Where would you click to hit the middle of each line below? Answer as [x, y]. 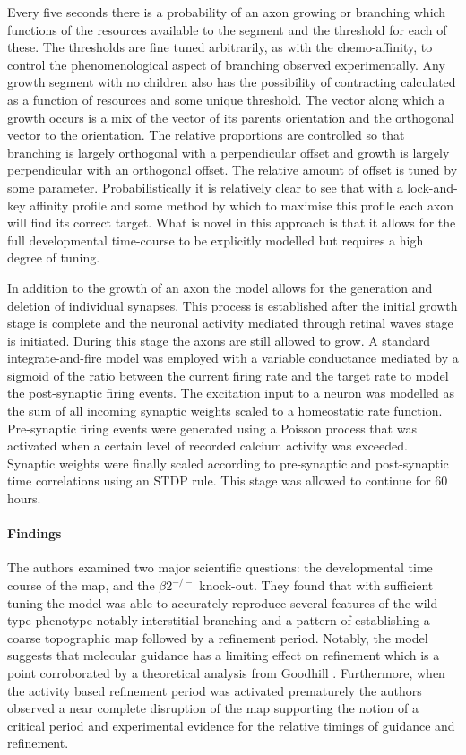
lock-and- [432, 187]
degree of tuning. [54, 257]
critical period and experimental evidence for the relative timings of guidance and [231, 725]
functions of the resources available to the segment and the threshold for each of [227, 29]
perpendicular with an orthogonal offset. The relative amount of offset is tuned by [233, 170]
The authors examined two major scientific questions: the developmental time [220, 567]
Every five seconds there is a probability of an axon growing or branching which [227, 12]
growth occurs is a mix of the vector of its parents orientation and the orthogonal [231, 117]
